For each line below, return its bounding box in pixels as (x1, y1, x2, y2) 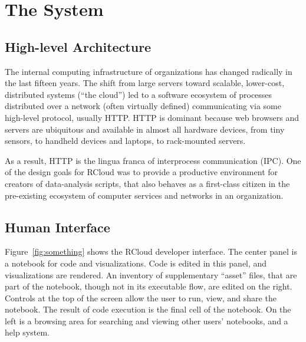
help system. (5, 326, 50, 338)
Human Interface (5, 218, 110, 236)
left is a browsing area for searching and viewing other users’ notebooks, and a (5, 314, 288, 327)
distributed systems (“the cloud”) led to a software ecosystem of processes (5, 88, 272, 100)
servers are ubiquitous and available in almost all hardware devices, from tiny (5, 123, 285, 135)
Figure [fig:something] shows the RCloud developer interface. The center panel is (5, 245, 297, 258)
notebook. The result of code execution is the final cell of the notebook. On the (5, 303, 291, 315)
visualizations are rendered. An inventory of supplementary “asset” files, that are (5, 268, 297, 281)
